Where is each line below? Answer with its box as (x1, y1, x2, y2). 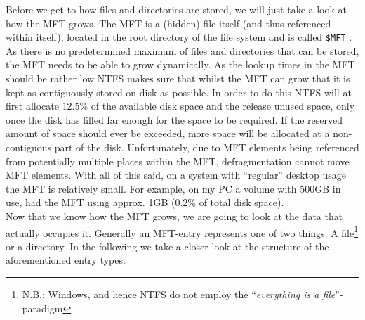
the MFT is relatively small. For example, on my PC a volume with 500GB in (6, 181, 341, 196)
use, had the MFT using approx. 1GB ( (6, 195, 175, 210)
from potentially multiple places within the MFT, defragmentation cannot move (6, 153, 350, 168)
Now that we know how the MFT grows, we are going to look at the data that (6, 208, 343, 223)
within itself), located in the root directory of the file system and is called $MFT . (6, 30, 352, 44)
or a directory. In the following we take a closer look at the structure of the (6, 238, 329, 253)
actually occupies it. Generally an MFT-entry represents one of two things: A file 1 (6, 223, 359, 240)
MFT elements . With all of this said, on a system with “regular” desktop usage (6, 167, 346, 182)
